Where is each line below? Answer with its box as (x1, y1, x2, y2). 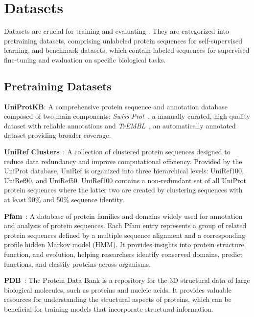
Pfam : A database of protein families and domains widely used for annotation (4, 211, 243, 221)
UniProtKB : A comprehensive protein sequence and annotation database (4, 101, 228, 111)
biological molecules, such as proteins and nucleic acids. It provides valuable (4, 284, 231, 295)
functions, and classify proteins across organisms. (4, 258, 151, 269)
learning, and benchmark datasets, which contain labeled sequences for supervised (4, 45, 250, 55)
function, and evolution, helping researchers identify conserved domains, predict (4, 249, 243, 259)
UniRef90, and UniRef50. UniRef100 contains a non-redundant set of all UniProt (4, 175, 246, 185)
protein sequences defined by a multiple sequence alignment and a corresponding (4, 230, 246, 240)
